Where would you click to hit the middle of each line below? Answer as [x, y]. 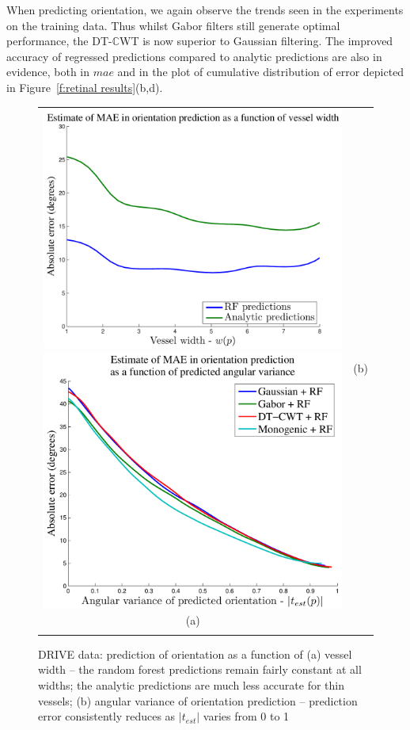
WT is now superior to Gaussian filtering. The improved [256, 41]
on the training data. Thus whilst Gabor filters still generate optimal [173, 25]
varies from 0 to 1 [246, 716]
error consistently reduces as [107, 716]
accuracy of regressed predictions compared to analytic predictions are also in [194, 56]
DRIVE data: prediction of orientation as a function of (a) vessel [195, 654]
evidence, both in [48, 72]
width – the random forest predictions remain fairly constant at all [200, 669]
